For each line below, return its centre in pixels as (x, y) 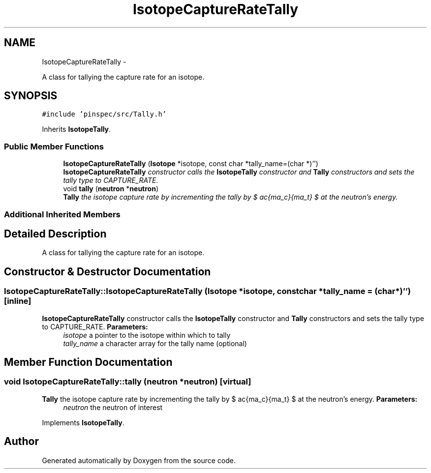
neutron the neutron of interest (113, 407)
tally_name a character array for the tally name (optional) (155, 343)
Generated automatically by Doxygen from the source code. (139, 460)
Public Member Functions (54, 146)
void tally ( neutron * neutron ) (111, 189)
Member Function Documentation (88, 362)
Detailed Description (55, 234)
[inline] (18, 301)
